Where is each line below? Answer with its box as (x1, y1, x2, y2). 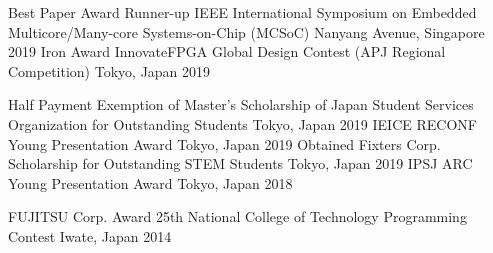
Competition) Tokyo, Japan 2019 (8, 60, 211, 81)
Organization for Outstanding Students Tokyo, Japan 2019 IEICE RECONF (8, 113, 477, 134)
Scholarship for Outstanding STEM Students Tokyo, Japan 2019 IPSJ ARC (8, 153, 473, 174)
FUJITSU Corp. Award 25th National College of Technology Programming (8, 206, 467, 227)
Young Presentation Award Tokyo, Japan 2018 (8, 172, 293, 193)
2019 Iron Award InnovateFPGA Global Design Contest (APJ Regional (8, 41, 446, 62)
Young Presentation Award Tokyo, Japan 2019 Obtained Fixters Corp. (8, 133, 441, 154)
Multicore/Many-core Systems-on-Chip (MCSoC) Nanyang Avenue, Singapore (8, 21, 485, 42)
